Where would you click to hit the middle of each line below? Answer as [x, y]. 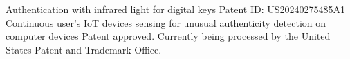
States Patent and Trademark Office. [84, 49]
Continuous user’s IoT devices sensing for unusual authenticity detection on [166, 22]
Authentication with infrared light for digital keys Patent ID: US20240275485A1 [176, 9]
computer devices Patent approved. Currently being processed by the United [168, 36]
